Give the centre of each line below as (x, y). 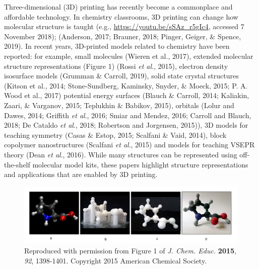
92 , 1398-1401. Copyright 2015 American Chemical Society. (116, 260)
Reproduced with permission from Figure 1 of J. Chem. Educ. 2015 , (130, 251)
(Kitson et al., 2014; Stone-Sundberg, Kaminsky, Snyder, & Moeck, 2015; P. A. (126, 85)
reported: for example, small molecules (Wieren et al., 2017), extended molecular (129, 56)
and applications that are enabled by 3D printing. (81, 174)
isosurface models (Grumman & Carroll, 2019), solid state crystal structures (121, 76)
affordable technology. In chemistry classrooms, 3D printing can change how (121, 16)
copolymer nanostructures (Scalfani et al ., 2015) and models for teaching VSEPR (129, 145)
